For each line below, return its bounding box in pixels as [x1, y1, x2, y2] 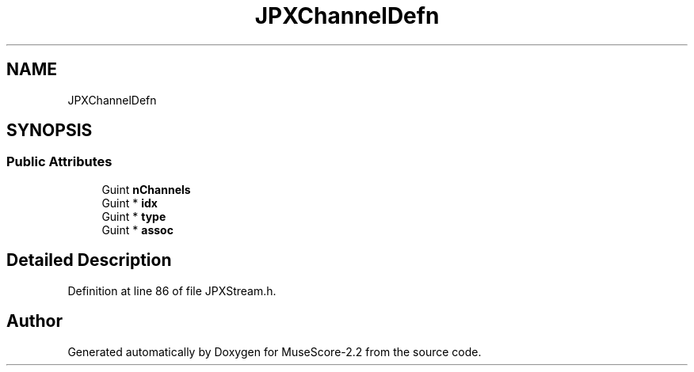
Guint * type [101, 209, 166, 223]
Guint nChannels [101, 182, 191, 196]
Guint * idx [101, 195, 158, 210]
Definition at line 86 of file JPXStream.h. [67, 283, 276, 298]
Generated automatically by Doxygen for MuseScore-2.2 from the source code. [67, 344, 482, 359]
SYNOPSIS [6, 120, 93, 141]
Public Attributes [6, 154, 112, 170]
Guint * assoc [101, 222, 173, 237]
